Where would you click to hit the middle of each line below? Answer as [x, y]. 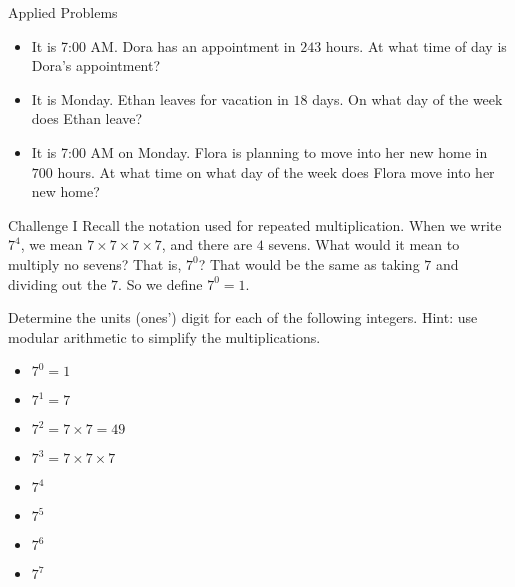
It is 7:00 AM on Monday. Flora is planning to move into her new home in [259, 151]
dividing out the [57, 283]
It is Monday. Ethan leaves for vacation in [160, 98]
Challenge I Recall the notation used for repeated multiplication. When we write [255, 224]
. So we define [160, 283]
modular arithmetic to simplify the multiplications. [164, 336]
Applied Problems [63, 12]
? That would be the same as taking [309, 263]
